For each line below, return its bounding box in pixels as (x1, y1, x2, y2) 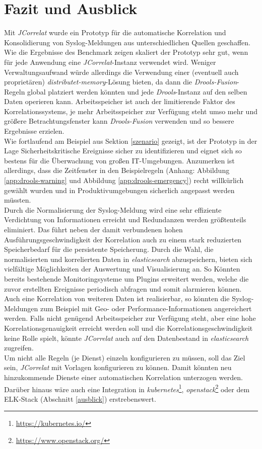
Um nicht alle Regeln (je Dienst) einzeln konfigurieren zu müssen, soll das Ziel (4, 352, 245, 363)
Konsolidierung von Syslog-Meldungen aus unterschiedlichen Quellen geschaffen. (4, 37, 250, 47)
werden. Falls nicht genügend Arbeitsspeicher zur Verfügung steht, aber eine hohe (4, 313, 256, 323)
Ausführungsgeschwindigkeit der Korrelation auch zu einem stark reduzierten (4, 234, 242, 244)
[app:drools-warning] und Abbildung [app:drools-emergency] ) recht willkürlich (4, 175, 244, 186)
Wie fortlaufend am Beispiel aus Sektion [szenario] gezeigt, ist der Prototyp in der (4, 135, 257, 146)
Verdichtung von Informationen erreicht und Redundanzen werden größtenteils (4, 214, 246, 225)
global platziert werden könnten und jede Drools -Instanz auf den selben (27, 86, 247, 97)
